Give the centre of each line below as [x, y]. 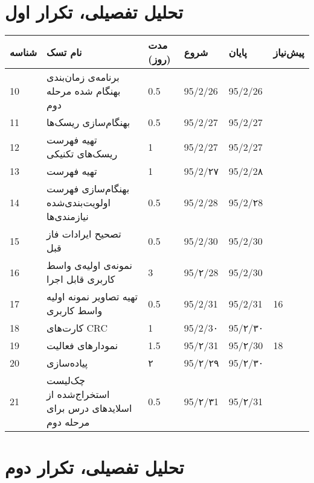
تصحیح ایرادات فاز [84, 234]
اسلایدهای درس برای [89, 408]
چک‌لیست [66, 380]
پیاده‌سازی [67, 363]
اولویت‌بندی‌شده [78, 203]
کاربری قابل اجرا [81, 279]
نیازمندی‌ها [68, 216]
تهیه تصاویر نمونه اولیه [92, 297]
